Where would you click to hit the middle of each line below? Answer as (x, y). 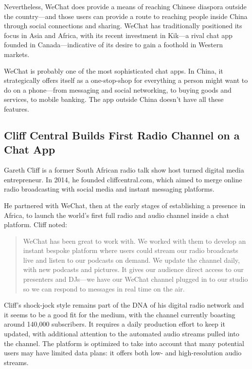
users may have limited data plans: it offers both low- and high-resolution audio (123, 353)
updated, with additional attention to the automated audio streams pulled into (122, 334)
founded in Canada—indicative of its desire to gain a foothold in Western (113, 45)
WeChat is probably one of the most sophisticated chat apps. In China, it (114, 70)
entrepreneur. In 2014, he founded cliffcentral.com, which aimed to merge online (123, 179)
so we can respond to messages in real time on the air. (104, 288)
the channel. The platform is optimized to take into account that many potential (124, 343)
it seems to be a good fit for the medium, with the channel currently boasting (120, 314)
